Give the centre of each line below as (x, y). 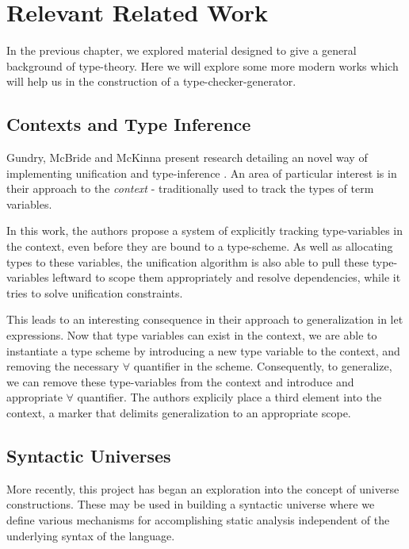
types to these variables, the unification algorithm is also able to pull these (188, 261)
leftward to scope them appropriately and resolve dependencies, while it (227, 277)
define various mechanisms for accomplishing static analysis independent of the (198, 520)
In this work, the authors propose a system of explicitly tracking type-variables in (204, 230)
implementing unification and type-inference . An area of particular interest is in (202, 173)
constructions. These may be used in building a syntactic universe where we (191, 504)
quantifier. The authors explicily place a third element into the (229, 397)
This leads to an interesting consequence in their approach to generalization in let (205, 319)
